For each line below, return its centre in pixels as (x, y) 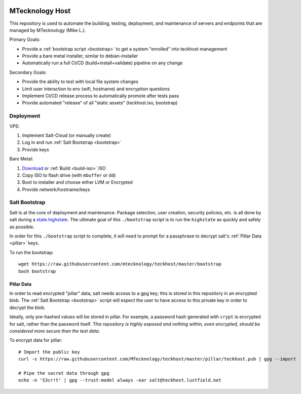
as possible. (22, 227)
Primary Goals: (25, 40)
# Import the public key (49, 352)
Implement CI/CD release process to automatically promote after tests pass (101, 96)
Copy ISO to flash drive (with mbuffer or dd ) (69, 175)
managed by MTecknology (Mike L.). (48, 30)
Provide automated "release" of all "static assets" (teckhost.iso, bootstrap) (100, 103)
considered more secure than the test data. (55, 331)
